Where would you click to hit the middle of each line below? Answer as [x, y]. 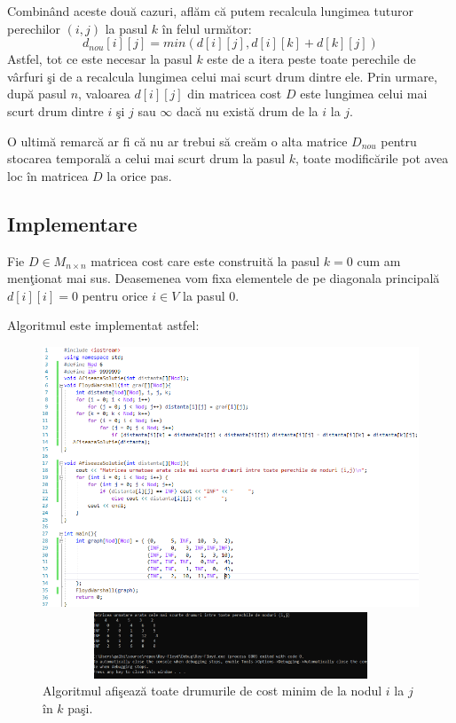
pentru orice [115, 295]
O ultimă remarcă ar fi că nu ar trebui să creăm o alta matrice [177, 141]
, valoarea [104, 94]
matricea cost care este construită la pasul [205, 260]
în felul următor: [207, 28]
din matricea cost [235, 94]
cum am [379, 260]
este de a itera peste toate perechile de [311, 59]
